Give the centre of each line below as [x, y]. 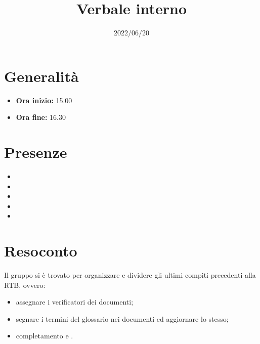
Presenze [36, 152]
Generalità [41, 76]
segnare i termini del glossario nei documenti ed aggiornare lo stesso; [122, 318]
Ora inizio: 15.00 [44, 100]
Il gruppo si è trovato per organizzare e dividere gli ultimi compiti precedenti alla [130, 275]
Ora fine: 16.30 [41, 117]
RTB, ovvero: [25, 285]
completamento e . [45, 336]
